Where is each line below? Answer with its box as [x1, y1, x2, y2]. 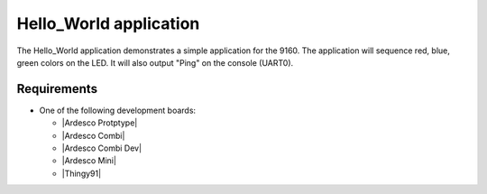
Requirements [16, 81, 98, 97]
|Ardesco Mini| [61, 155, 117, 166]
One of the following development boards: [39, 105, 197, 115]
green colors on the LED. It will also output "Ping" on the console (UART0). [16, 57, 294, 68]
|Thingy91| [61, 168, 102, 179]
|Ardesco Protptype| [61, 117, 138, 128]
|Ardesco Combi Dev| [61, 143, 142, 153]
